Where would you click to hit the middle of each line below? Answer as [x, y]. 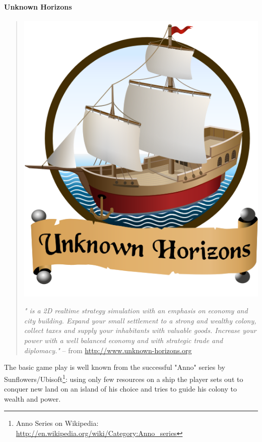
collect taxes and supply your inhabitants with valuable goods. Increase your [140, 330]
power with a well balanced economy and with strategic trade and [123, 340]
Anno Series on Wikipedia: [57, 423]
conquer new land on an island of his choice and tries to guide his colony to [120, 389]
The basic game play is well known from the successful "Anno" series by [115, 367]
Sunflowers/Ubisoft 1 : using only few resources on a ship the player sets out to [124, 378]
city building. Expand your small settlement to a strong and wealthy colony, [140, 320]
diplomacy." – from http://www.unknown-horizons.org [108, 350]
